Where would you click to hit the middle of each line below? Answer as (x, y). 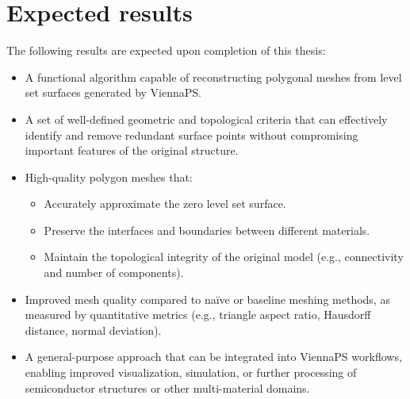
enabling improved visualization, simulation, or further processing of (191, 372)
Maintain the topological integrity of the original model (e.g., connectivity (224, 257)
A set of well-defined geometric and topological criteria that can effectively (206, 119)
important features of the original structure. (132, 150)
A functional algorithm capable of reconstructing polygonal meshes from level (213, 77)
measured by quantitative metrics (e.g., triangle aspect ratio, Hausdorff (198, 315)
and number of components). (114, 272)
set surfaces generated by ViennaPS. (113, 92)
